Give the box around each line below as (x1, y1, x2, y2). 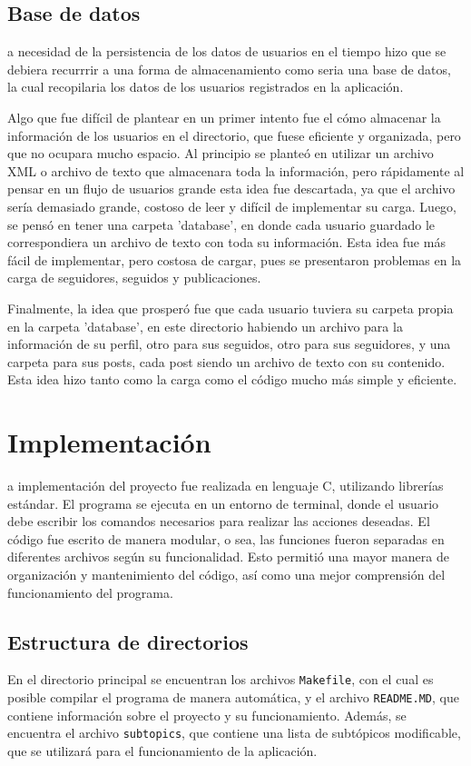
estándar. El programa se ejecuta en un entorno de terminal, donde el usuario (7, 493, 439, 512)
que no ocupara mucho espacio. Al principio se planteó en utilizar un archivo (7, 144, 434, 163)
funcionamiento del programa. (7, 582, 173, 602)
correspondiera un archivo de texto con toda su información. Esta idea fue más (7, 233, 446, 252)
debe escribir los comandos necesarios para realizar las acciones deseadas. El (7, 512, 430, 531)
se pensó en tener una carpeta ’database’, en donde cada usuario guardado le (7, 214, 436, 234)
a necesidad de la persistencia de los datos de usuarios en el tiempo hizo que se (7, 42, 446, 61)
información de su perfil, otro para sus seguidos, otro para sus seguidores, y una (7, 334, 451, 353)
